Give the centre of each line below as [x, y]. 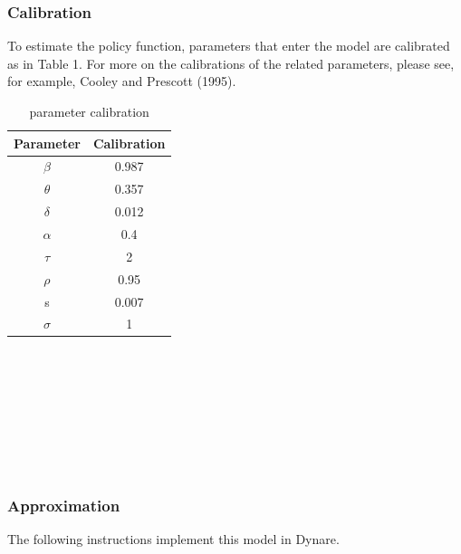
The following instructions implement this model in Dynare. [173, 538]
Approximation [64, 505]
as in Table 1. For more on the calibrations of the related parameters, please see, [231, 63]
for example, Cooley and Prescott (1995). [122, 81]
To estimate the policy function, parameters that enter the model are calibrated [229, 46]
